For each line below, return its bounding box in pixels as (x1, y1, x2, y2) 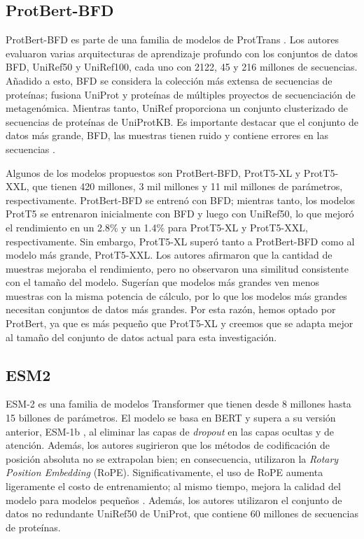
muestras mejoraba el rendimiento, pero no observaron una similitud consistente (6, 261, 349, 275)
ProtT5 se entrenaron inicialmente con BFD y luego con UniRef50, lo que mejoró (6, 206, 354, 221)
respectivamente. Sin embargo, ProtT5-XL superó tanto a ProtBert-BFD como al (6, 233, 355, 248)
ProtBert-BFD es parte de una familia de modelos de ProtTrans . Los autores (6, 32, 339, 47)
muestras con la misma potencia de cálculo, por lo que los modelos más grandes (6, 288, 347, 303)
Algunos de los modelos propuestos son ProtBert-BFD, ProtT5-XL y (6, 165, 301, 180)
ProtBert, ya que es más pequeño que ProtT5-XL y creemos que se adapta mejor (6, 316, 353, 331)
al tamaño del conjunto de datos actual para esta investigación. (6, 329, 277, 344)
